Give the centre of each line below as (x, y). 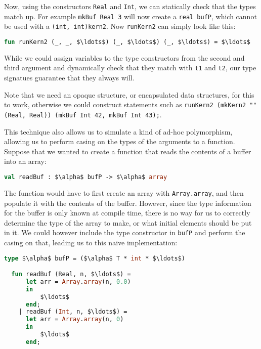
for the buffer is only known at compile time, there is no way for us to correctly (127, 213)
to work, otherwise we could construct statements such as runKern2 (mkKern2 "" (130, 104)
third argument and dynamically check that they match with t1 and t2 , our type (130, 68)
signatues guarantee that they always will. (69, 78)
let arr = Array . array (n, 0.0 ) (78, 281)
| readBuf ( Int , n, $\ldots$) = (73, 312)
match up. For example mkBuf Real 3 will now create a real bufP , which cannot (130, 16)
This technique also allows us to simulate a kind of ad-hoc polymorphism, (118, 131)
